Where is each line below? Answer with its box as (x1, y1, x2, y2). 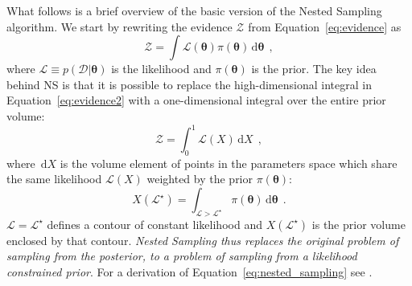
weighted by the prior (146, 170, 253, 187)
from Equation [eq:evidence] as (248, 18, 402, 35)
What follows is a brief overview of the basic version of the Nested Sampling (6, 2, 382, 18)
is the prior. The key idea (251, 60, 377, 77)
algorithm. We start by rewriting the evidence (6, 18, 233, 35)
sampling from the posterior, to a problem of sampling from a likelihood (6, 247, 357, 264)
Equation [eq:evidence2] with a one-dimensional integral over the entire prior (6, 92, 386, 108)
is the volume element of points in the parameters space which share (60, 154, 398, 171)
